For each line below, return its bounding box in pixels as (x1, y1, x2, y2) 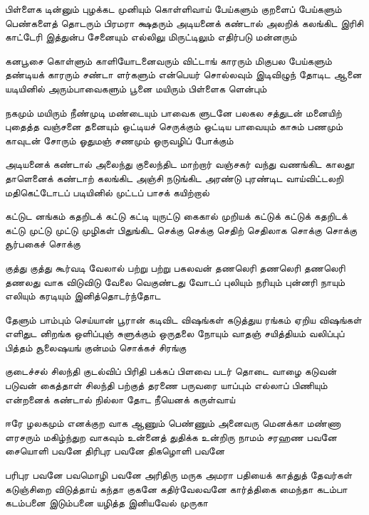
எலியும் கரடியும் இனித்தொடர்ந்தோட (5, 288, 161, 303)
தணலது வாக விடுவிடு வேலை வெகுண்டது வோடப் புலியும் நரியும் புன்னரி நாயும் (5, 274, 345, 289)
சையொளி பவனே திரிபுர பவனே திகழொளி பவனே (5, 443, 225, 458)
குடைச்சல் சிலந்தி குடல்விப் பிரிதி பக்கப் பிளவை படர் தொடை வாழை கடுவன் (5, 363, 337, 378)
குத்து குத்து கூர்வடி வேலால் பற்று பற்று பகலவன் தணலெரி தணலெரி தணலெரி (5, 260, 345, 275)
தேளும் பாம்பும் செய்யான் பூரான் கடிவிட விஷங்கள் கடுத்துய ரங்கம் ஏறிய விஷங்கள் (5, 312, 362, 326)
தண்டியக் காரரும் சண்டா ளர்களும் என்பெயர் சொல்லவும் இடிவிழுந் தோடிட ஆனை (5, 67, 362, 82)
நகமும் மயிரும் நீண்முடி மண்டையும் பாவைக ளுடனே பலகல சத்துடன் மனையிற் (5, 105, 342, 120)
